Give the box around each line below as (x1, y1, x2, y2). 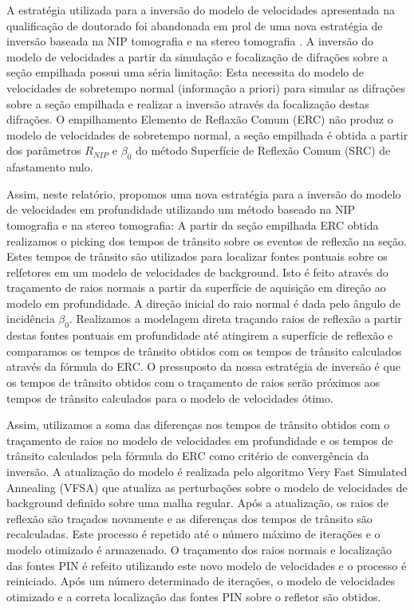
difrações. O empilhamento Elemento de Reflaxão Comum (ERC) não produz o (6, 111, 393, 128)
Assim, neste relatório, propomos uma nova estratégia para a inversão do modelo (6, 185, 401, 202)
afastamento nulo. (6, 159, 93, 175)
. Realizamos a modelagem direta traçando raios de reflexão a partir (69, 310, 402, 327)
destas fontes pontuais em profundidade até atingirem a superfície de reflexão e (6, 327, 393, 344)
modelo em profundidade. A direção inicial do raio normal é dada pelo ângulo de (6, 294, 401, 311)
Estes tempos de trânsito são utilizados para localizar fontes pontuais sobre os (6, 248, 388, 265)
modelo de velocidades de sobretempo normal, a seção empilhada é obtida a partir (6, 126, 408, 143)
